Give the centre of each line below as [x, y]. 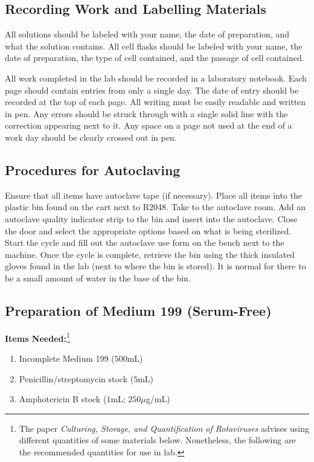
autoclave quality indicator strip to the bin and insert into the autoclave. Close [151, 218]
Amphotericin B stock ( [63, 399]
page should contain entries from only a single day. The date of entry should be [152, 90]
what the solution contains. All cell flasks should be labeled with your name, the [154, 46]
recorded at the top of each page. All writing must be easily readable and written [155, 102]
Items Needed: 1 [37, 337]
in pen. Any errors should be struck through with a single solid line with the [146, 113]
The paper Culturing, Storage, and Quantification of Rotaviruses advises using [164, 428]
